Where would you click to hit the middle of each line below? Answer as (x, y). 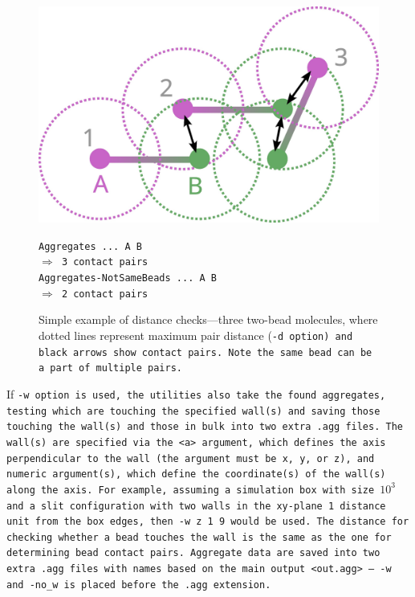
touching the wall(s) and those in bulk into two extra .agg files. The (205, 427)
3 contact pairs (105, 262)
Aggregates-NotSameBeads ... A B (128, 278)
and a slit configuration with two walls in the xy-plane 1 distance (196, 506)
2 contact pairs (105, 294)
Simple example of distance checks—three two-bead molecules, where (208, 319)
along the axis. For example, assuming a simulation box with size (191, 490)
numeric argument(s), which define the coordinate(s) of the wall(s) (196, 474)
